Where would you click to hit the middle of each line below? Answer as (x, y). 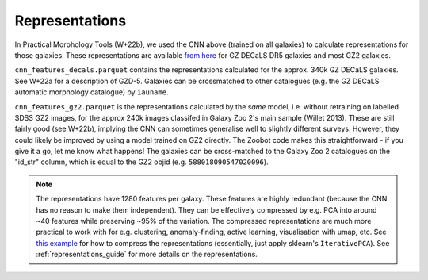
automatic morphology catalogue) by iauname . (92, 92)
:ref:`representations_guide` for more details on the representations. (147, 255)
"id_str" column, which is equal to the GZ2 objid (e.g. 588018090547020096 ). (141, 162)
